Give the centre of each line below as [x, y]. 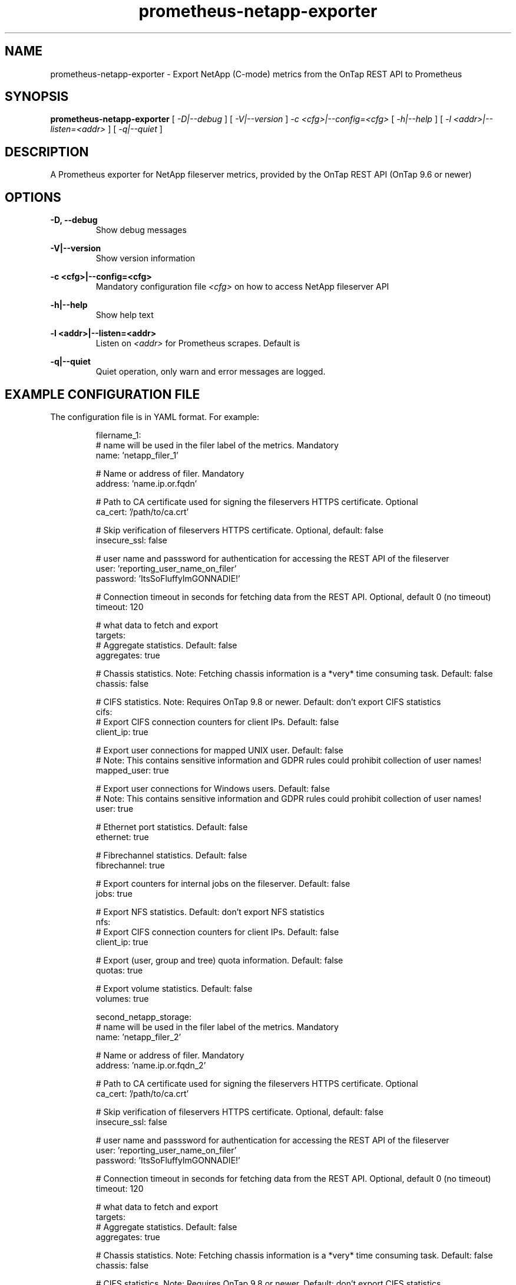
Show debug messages [141, 230]
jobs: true [114, 893]
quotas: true [119, 970]
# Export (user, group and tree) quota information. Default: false [219, 960]
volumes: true [122, 998]
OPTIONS [33, 197]
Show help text [125, 315]
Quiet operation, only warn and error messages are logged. [211, 372]
